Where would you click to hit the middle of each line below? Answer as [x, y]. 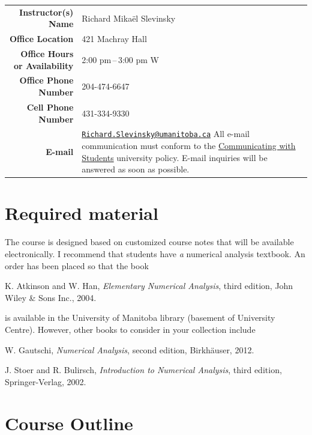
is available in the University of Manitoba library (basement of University [140, 318]
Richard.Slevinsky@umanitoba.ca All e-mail [166, 134]
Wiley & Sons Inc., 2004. [51, 297]
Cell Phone [50, 107]
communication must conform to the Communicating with [189, 145]
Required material [82, 213]
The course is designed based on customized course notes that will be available [149, 242]
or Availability [44, 65]
